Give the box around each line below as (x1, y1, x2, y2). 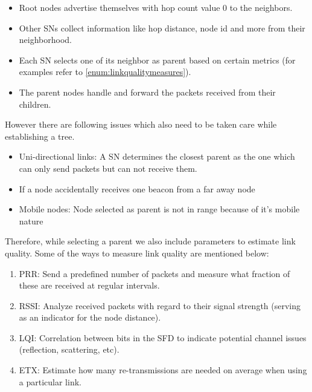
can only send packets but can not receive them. (19, 162, 197, 174)
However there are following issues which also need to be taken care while (5, 118, 277, 131)
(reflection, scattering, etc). (19, 343, 119, 356)
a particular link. (19, 375, 81, 388)
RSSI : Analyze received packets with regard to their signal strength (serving (19, 299, 301, 312)
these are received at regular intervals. (19, 279, 160, 292)
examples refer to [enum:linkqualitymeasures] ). (19, 65, 191, 78)
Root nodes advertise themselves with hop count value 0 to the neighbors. (19, 1, 293, 13)
